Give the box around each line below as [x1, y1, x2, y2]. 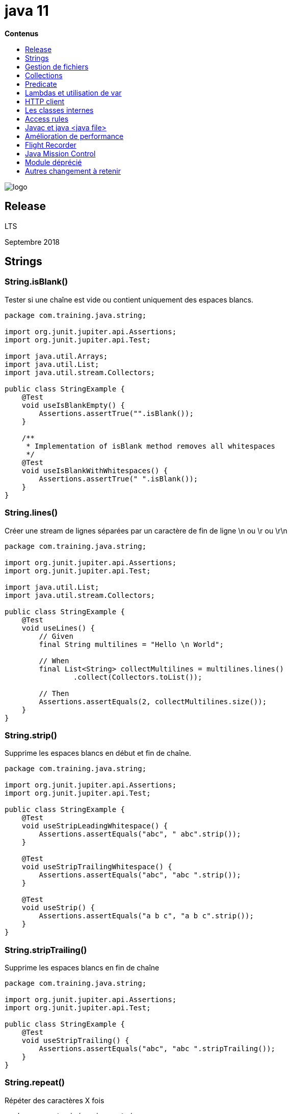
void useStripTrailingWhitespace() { [21, 863, 172, 871]
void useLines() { [21, 623, 95, 632]
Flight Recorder [25, 140, 76, 149]
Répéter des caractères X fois [5, 1096, 104, 1105]
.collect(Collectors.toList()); [73, 672, 202, 681]
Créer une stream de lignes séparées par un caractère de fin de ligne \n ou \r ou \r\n [5, 526, 287, 535]
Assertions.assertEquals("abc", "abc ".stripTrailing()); [39, 1045, 276, 1053]
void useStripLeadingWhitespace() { [21, 822, 168, 830]
